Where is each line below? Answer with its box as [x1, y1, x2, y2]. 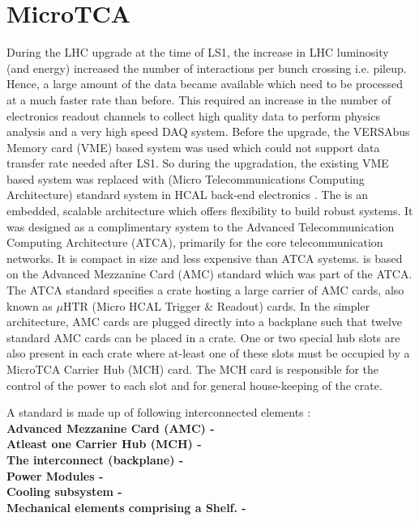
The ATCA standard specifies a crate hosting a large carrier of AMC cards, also [6, 282, 404, 299]
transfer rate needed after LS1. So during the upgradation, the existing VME [6, 155, 389, 172]
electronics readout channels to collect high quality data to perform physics [6, 107, 380, 124]
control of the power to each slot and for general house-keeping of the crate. [6, 376, 383, 393]
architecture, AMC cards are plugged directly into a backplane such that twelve [6, 313, 402, 330]
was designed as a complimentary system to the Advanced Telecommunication [6, 218, 395, 235]
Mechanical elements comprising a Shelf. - [6, 498, 246, 515]
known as [6, 297, 53, 314]
